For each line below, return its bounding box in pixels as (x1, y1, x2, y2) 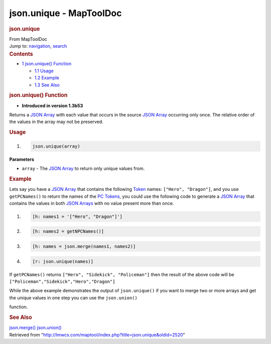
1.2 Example (34, 75, 60, 81)
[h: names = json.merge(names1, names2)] (32, 244, 136, 250)
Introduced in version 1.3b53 (22, 102, 83, 108)
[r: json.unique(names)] (32, 259, 94, 264)
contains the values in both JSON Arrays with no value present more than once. (9, 200, 174, 206)
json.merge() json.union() (9, 324, 62, 331)
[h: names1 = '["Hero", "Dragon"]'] (32, 213, 123, 219)
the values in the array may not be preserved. (9, 119, 104, 125)
